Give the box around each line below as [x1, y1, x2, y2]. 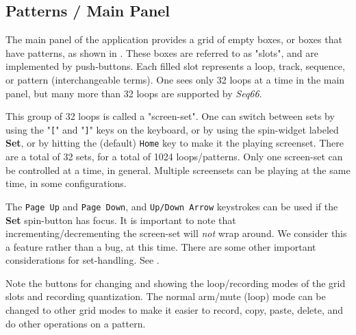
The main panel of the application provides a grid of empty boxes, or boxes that [5, 32, 342, 47]
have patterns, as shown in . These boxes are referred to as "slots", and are [5, 45, 318, 60]
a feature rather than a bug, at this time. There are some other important [5, 239, 316, 253]
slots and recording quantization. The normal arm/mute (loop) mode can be [5, 289, 326, 303]
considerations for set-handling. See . [5, 253, 160, 267]
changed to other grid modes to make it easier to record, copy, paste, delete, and [5, 303, 344, 317]
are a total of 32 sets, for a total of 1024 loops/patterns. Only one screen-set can [5, 149, 343, 164]
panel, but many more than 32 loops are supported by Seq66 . [5, 86, 262, 100]
